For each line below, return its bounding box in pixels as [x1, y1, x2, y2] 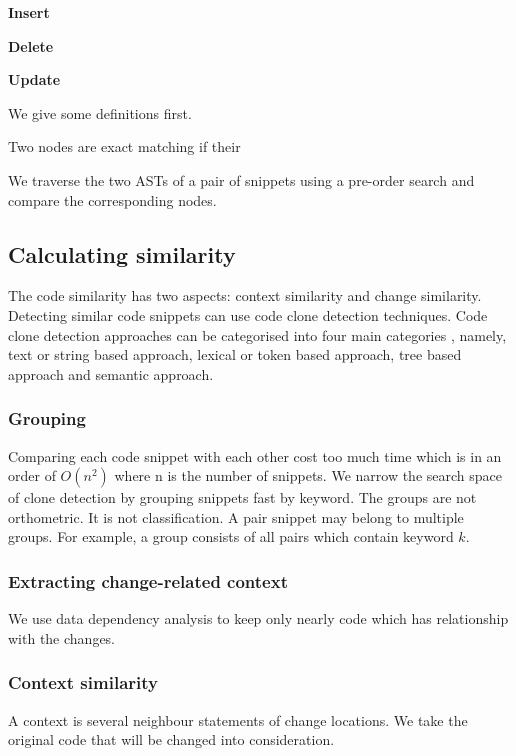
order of [8, 465, 56, 486]
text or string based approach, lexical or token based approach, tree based [8, 344, 462, 365]
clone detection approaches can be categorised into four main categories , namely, [8, 324, 507, 345]
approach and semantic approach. [8, 363, 214, 384]
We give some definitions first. [8, 102, 192, 123]
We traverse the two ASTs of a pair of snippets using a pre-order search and [8, 169, 475, 190]
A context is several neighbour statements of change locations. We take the [8, 709, 468, 730]
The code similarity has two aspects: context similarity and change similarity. [8, 285, 482, 306]
